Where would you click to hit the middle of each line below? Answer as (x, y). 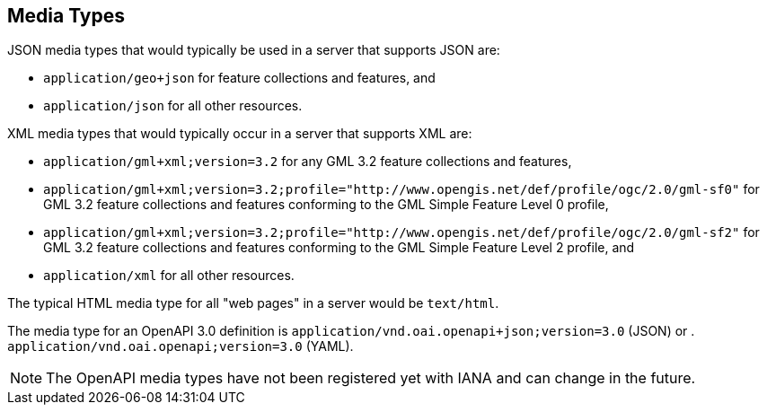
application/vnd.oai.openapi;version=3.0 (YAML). (181, 346)
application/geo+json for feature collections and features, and (239, 78)
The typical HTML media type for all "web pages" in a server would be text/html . (253, 303)
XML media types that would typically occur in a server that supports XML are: (240, 134)
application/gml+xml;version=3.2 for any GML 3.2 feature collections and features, (308, 162)
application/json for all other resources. (173, 106)
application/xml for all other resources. (169, 276)
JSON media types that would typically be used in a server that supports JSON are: (254, 50)
